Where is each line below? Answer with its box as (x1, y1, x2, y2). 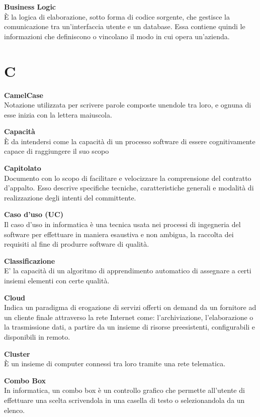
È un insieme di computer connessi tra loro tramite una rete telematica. (4, 358, 226, 369)
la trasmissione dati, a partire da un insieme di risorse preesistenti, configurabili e (4, 322, 255, 332)
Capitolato (4, 163, 41, 173)
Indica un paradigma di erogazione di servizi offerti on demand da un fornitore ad (4, 302, 256, 312)
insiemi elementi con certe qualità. (4, 275, 110, 285)
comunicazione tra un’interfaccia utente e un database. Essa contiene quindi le (4, 21, 245, 32)
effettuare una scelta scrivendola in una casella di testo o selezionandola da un (4, 394, 245, 405)
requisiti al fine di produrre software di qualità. (4, 239, 149, 249)
